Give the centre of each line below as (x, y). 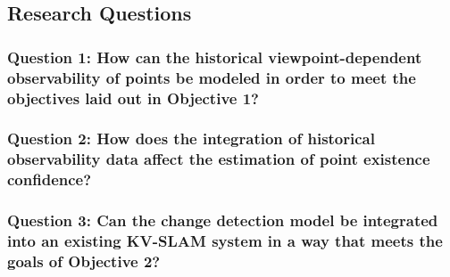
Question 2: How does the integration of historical (191, 138)
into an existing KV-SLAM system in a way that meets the (225, 240)
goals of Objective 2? (84, 261)
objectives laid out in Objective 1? (133, 98)
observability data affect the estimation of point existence (219, 159)
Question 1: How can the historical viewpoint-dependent (215, 57)
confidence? (50, 179)
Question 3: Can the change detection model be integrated (223, 220)
